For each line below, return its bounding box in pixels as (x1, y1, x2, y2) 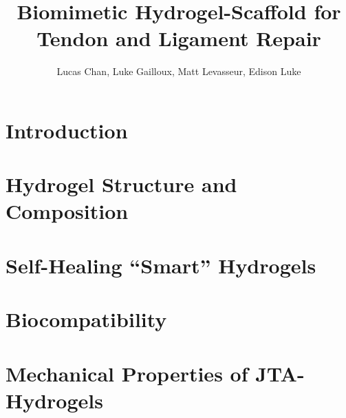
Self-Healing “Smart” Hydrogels (6, 251, 316, 279)
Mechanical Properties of (6, 359, 248, 387)
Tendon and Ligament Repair (36, 24, 321, 52)
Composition (6, 197, 129, 225)
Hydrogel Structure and (6, 170, 237, 198)
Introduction (6, 116, 128, 144)
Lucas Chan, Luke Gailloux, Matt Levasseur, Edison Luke (56, 64, 301, 79)
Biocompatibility (6, 305, 167, 333)
